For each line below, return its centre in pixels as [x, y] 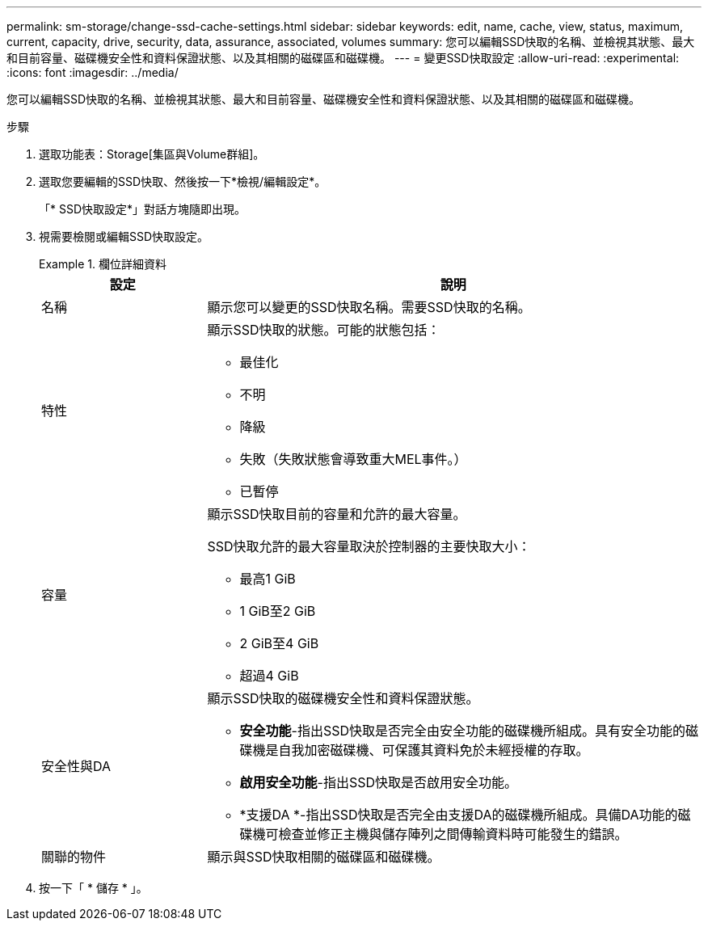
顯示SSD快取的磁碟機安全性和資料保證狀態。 [343, 698]
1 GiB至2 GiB [278, 611]
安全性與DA [76, 766]
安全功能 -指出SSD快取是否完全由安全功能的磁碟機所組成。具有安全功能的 [462, 731]
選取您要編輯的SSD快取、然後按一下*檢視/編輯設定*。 [183, 181]
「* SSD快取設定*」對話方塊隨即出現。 [143, 209]
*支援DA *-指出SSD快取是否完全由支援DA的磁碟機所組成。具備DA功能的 [459, 815]
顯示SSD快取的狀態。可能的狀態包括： [324, 330]
